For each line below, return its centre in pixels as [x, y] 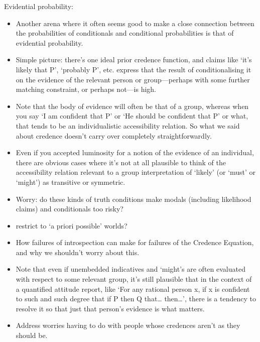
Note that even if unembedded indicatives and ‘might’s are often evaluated [131, 269]
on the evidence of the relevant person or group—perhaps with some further [133, 79]
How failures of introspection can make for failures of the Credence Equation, [135, 242]
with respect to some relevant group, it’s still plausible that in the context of [134, 279]
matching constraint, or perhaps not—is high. [86, 89]
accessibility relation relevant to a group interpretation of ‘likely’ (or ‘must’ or [136, 172]
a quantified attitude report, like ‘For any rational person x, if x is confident [133, 289]
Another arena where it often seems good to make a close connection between [135, 23]
